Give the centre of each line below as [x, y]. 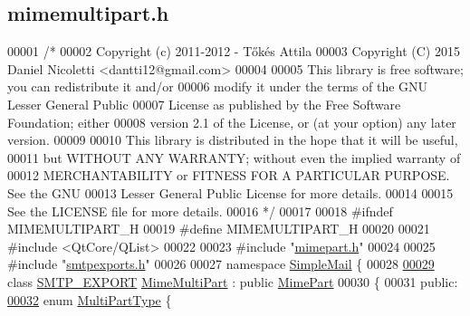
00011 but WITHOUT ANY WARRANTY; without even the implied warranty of [234, 157]
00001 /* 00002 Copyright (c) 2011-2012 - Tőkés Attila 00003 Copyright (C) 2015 [234, 51]
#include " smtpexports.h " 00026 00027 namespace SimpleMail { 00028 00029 [221, 264]
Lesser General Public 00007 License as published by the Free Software [204, 104]
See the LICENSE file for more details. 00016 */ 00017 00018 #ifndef [200, 211]
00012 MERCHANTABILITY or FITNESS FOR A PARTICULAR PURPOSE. [229, 175]
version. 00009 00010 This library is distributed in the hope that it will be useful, [233, 140]
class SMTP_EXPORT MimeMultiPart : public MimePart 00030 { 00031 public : [233, 281]
